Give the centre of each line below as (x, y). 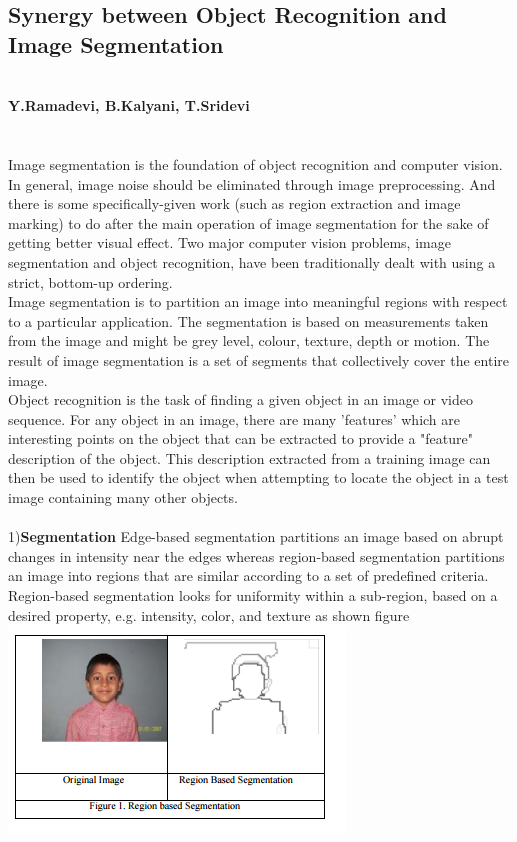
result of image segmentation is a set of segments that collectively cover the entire (258, 359)
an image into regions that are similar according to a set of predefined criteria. (248, 575)
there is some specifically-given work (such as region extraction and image (234, 203)
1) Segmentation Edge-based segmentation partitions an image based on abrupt (256, 536)
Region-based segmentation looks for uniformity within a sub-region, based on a (253, 595)
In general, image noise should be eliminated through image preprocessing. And (252, 183)
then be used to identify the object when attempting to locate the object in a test (258, 477)
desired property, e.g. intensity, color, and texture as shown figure (209, 614)
